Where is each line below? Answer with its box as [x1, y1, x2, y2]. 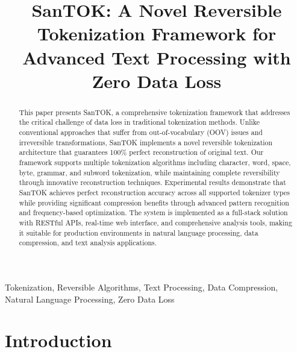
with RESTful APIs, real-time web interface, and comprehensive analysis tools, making [19, 217, 292, 227]
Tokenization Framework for [37, 21, 277, 46]
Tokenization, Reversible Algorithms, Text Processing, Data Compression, [5, 280, 278, 293]
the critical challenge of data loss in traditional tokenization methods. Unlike [19, 117, 260, 127]
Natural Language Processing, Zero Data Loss [5, 292, 175, 305]
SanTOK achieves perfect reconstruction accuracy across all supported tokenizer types [19, 187, 290, 197]
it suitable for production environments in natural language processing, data [19, 227, 258, 237]
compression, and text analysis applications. [19, 237, 157, 248]
